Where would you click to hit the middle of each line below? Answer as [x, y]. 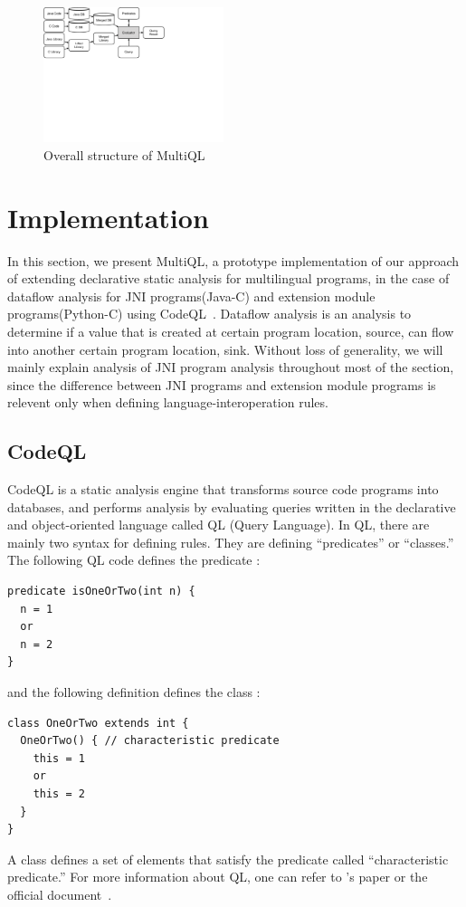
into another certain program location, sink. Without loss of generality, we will [225, 349]
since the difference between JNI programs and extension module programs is [222, 384]
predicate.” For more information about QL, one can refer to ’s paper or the [218, 877]
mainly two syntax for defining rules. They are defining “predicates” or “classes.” [231, 542]
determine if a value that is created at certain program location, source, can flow [231, 331]
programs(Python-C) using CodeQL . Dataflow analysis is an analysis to [209, 314]
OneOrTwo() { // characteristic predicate [150, 741]
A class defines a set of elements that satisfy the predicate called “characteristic [228, 859]
